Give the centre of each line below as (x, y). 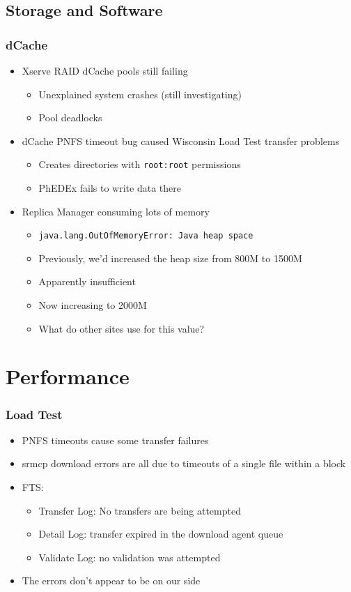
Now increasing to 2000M (93, 305)
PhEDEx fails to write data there (110, 188)
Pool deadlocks (70, 117)
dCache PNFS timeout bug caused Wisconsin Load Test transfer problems (181, 141)
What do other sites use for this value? (122, 328)
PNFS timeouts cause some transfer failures (115, 440)
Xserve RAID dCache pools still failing (105, 70)
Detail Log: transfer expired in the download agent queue (161, 534)
